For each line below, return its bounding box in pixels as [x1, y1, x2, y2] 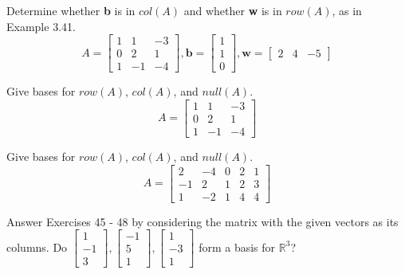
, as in [332, 2, 362, 18]
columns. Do [6, 238, 68, 255]
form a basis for [199, 238, 276, 255]
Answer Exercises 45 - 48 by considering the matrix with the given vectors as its [6, 213, 399, 229]
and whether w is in [183, 2, 282, 18]
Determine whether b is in [6, 2, 136, 18]
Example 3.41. [6, 18, 76, 34]
